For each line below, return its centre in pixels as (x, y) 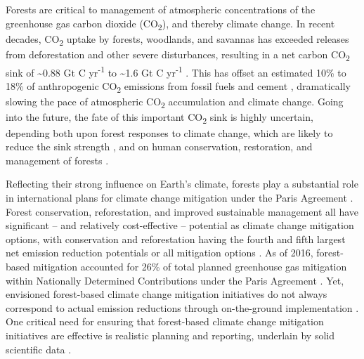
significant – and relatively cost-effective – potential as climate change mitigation (180, 225)
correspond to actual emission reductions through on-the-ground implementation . (182, 307)
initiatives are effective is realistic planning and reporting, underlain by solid (170, 335)
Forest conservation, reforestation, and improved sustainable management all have (182, 211)
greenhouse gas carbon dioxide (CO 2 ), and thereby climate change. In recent (170, 24)
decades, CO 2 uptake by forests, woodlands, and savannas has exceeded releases (177, 39)
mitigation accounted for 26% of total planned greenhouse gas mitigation (190, 266)
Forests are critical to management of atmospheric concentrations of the (161, 9)
